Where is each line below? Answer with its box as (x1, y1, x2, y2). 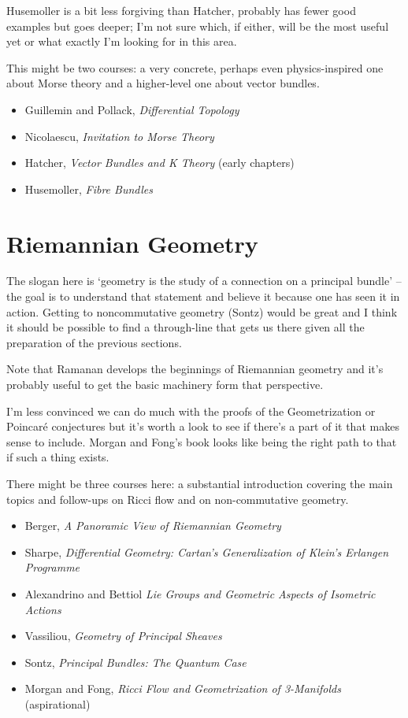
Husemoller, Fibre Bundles (24, 180, 153, 197)
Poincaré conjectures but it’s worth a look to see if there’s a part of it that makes (6, 418, 399, 435)
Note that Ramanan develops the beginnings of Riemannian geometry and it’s (6, 361, 384, 377)
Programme (24, 559, 80, 576)
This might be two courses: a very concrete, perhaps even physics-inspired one (6, 59, 384, 76)
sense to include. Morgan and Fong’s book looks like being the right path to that (6, 433, 397, 450)
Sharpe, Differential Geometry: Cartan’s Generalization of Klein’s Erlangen (24, 543, 388, 560)
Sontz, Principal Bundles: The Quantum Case (24, 653, 247, 670)
